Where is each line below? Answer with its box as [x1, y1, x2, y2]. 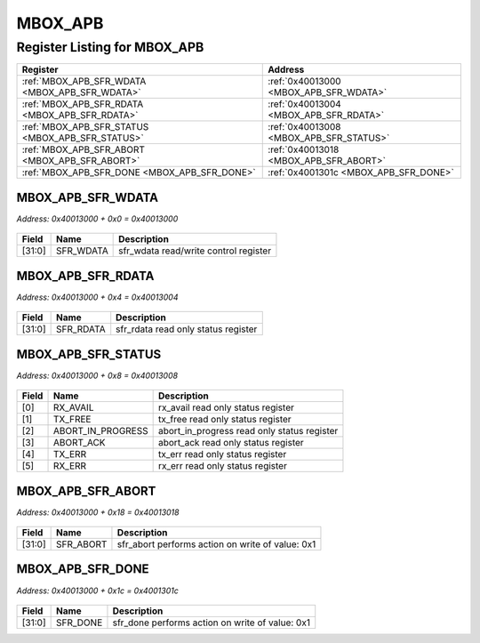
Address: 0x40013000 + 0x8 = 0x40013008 [16, 370, 178, 381]
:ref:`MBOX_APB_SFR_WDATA [21, 76, 147, 88]
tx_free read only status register [157, 414, 292, 426]
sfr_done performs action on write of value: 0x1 [112, 616, 311, 629]
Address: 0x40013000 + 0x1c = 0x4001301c [16, 585, 180, 596]
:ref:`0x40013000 [268, 76, 341, 88]
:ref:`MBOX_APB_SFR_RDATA [21, 98, 144, 110]
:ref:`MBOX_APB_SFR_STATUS [21, 121, 149, 133]
